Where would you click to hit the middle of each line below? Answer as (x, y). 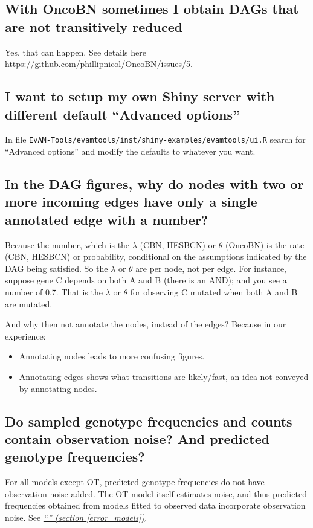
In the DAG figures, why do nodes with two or (154, 184)
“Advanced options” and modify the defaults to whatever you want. (130, 151)
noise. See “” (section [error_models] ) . (76, 517)
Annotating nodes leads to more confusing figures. (112, 356)
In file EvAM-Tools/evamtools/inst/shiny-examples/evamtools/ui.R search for (155, 139)
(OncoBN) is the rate (265, 244)
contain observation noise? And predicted (137, 438)
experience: (25, 336)
